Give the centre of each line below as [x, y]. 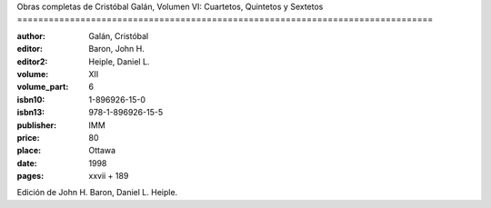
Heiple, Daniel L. [119, 61]
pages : [30, 176]
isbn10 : [31, 99]
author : [31, 35]
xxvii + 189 [109, 176]
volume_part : [43, 87]
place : [29, 151]
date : [27, 163]
